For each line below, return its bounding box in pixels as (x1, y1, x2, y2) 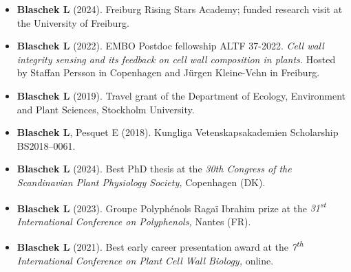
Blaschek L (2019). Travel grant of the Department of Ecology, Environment (17, 88, 346, 102)
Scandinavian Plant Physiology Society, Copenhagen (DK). (17, 174, 266, 189)
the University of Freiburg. (17, 15, 129, 30)
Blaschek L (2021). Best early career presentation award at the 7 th (17, 238, 304, 254)
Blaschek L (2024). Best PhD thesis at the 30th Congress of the (17, 161, 292, 176)
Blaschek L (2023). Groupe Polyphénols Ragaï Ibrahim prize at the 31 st (17, 199, 326, 215)
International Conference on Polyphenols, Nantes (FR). (17, 214, 251, 228)
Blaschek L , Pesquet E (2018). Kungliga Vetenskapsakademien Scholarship (17, 125, 339, 139)
